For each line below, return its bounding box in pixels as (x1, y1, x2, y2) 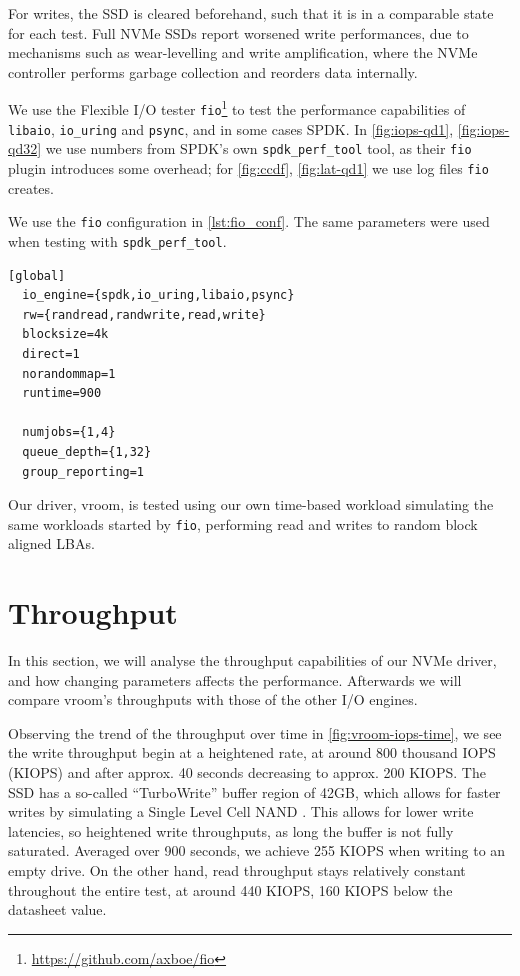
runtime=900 (22, 386, 102, 401)
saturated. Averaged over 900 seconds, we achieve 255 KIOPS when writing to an (8, 840, 506, 861)
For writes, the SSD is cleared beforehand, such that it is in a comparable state (8, 3, 494, 23)
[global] (8, 268, 66, 283)
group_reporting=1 (22, 464, 145, 479)
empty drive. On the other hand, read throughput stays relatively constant (8, 860, 466, 880)
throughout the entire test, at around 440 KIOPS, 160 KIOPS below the (8, 879, 453, 900)
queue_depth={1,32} (22, 444, 152, 459)
